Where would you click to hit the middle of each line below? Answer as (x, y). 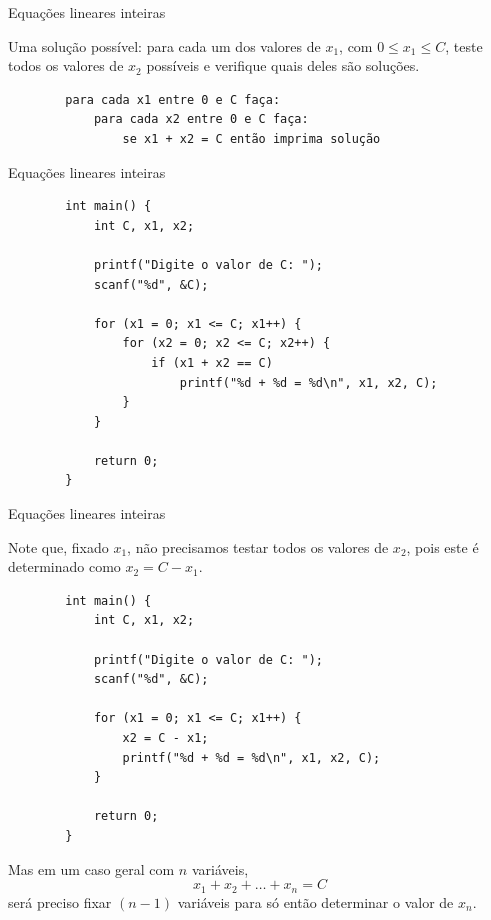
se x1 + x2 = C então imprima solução (251, 138)
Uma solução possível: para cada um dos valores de (164, 45)
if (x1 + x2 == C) (212, 362)
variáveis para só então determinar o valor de (315, 901)
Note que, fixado (58, 546)
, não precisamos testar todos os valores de (258, 546)
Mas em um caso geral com (91, 868)
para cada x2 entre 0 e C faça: (201, 119)
